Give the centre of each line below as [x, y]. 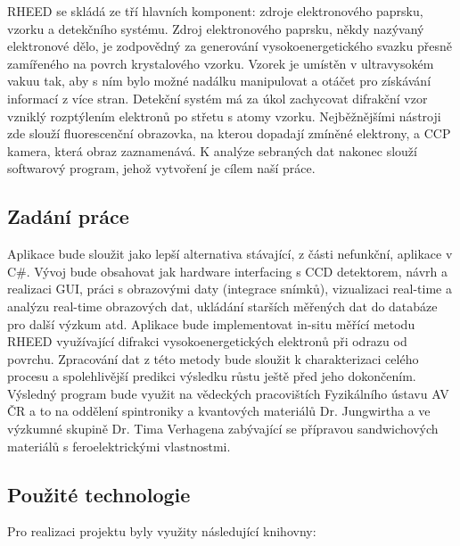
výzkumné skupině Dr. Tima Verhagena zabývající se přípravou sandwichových [223, 429]
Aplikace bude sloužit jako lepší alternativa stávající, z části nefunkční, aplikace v [230, 254]
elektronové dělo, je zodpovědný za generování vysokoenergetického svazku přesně [230, 46]
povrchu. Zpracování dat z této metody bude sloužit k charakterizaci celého [213, 358]
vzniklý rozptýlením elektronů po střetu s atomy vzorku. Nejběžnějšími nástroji [224, 116]
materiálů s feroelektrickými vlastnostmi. [119, 446]
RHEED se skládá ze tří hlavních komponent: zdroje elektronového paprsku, [215, 11]
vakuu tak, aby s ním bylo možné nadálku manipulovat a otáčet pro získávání [219, 81]
